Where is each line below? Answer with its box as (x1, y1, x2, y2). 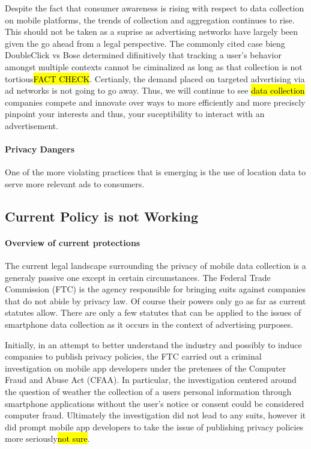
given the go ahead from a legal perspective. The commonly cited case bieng (5, 37, 285, 49)
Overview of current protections (5, 236, 140, 249)
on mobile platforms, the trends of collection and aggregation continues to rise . (5, 13, 295, 26)
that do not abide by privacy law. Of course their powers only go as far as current (5, 294, 306, 307)
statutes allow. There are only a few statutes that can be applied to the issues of (5, 306, 301, 319)
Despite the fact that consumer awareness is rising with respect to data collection (5, 2, 304, 14)
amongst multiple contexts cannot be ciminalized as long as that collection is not (5, 60, 303, 73)
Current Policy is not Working (5, 206, 198, 225)
